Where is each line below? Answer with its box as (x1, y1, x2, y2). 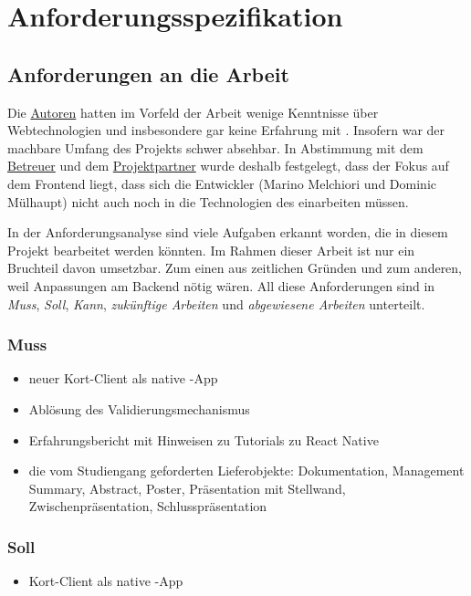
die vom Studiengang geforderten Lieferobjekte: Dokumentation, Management (28, 461, 465, 480)
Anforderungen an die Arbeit (7, 59, 289, 88)
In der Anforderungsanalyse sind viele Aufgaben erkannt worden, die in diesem (7, 223, 448, 242)
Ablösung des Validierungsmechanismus (28, 399, 250, 418)
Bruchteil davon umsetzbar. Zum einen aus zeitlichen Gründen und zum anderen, (7, 258, 463, 277)
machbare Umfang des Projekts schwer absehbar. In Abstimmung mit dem (7, 138, 424, 157)
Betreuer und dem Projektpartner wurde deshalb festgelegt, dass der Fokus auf (7, 156, 449, 175)
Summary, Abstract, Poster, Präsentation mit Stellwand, (28, 478, 346, 497)
